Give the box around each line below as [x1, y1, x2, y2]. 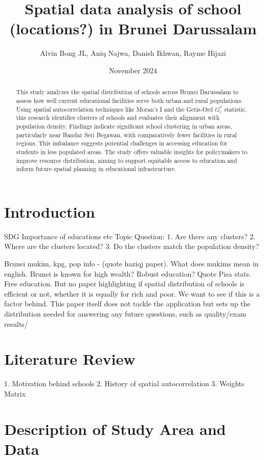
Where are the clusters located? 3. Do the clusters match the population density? [4, 241, 259, 252]
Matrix [4, 388, 26, 399]
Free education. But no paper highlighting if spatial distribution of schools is [4, 278, 245, 289]
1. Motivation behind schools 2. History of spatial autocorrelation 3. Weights [4, 378, 245, 389]
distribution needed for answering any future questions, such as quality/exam [4, 308, 247, 319]
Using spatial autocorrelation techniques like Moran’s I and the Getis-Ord [16, 105, 213, 113]
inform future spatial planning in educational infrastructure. [16, 164, 177, 173]
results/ [4, 318, 28, 329]
